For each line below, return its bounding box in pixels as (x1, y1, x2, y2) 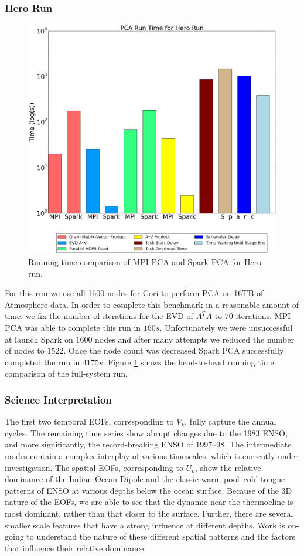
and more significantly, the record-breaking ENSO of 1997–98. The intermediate (5, 438, 292, 450)
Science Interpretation (5, 392, 112, 406)
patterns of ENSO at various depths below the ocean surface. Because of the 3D (5, 484, 292, 496)
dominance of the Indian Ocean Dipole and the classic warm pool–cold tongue (5, 473, 285, 485)
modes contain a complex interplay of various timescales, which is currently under (5, 450, 299, 462)
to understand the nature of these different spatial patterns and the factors (26, 530, 296, 543)
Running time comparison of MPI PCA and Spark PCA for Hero (28, 256, 262, 268)
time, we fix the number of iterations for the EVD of (5, 310, 193, 322)
